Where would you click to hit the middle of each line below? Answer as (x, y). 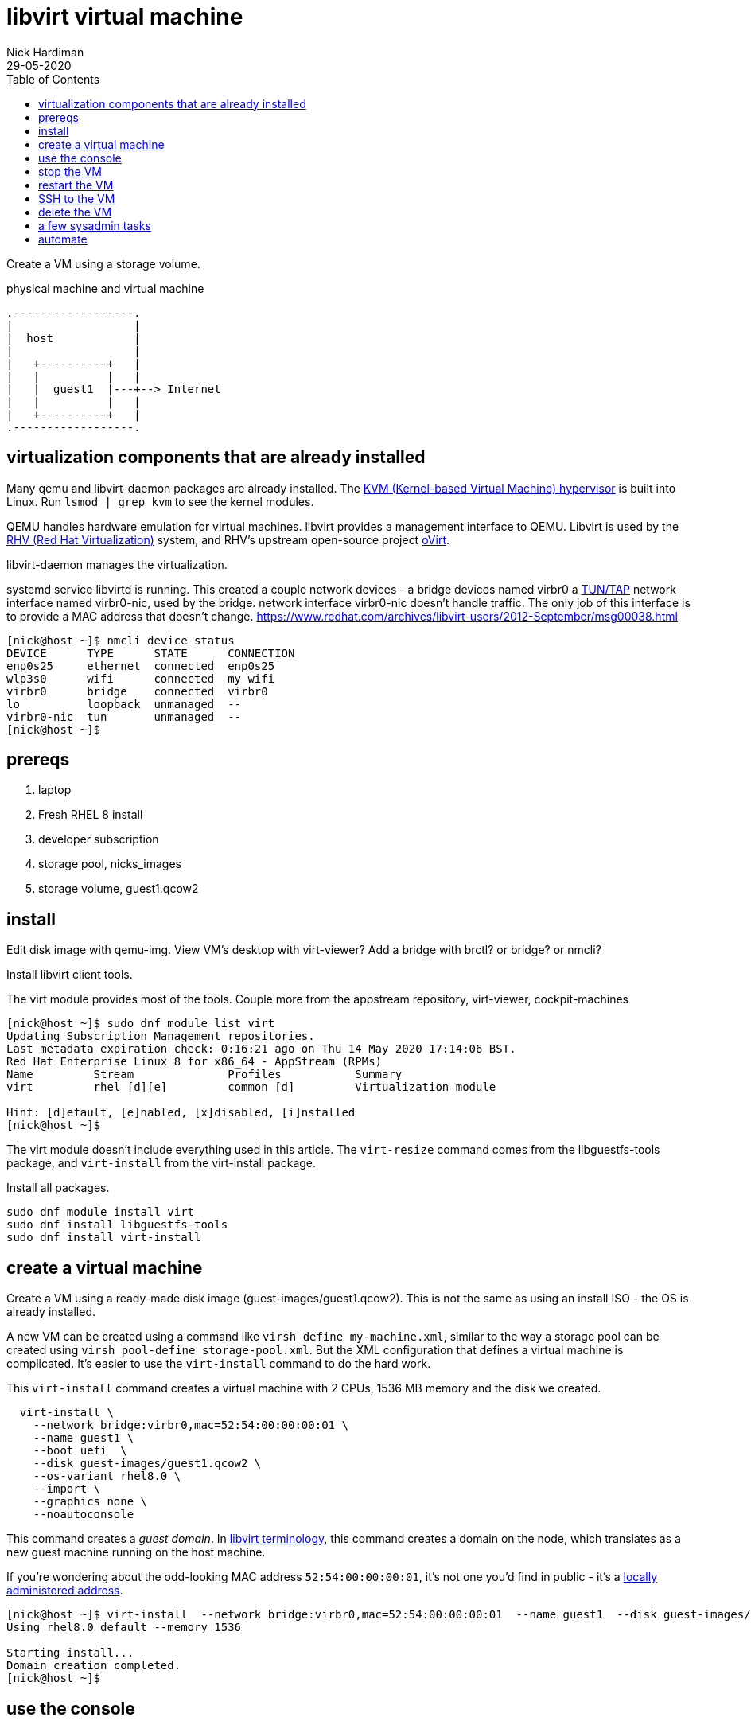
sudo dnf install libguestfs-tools (117, 1225)
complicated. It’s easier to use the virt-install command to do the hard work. (219, 1364)
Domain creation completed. (94, 1666)
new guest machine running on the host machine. (136, 1552)
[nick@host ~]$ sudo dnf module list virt (141, 1024)
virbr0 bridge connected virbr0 (137, 691)
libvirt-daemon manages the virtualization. (117, 564)
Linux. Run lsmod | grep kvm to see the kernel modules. (160, 501)
